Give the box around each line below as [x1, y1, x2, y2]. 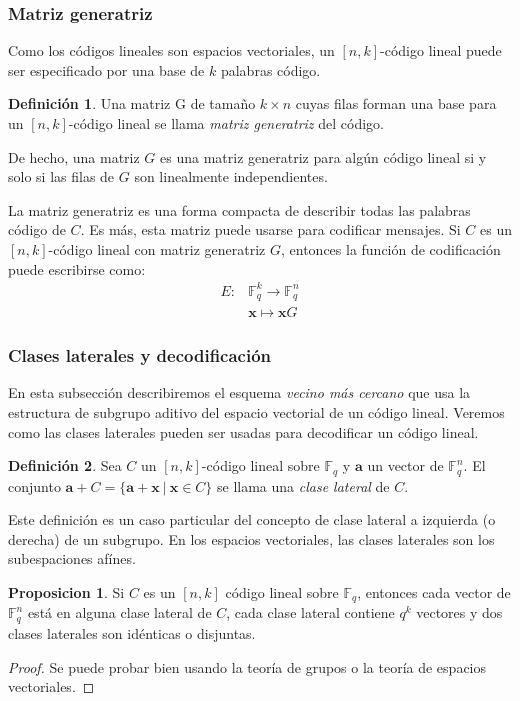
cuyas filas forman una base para [295, 93, 497, 114]
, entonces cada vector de [357, 582, 511, 602]
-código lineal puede [380, 40, 502, 61]
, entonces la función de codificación [281, 238, 501, 259]
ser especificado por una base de [8, 59, 205, 80]
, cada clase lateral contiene [226, 602, 395, 623]
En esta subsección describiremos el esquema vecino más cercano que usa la [8, 382, 471, 403]
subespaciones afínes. [8, 548, 136, 569]
